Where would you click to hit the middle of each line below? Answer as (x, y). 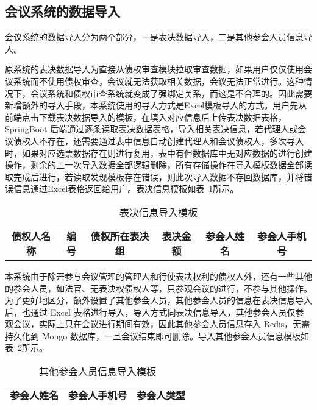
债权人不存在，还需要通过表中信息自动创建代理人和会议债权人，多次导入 (158, 140)
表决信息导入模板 (158, 212)
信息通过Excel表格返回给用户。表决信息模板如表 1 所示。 (126, 189)
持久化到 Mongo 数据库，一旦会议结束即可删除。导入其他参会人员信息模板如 (157, 335)
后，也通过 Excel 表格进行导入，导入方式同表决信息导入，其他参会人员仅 (150, 312)
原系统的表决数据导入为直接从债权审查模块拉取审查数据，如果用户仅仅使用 (154, 69)
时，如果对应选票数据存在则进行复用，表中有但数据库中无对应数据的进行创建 (158, 153)
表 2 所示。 (26, 348)
